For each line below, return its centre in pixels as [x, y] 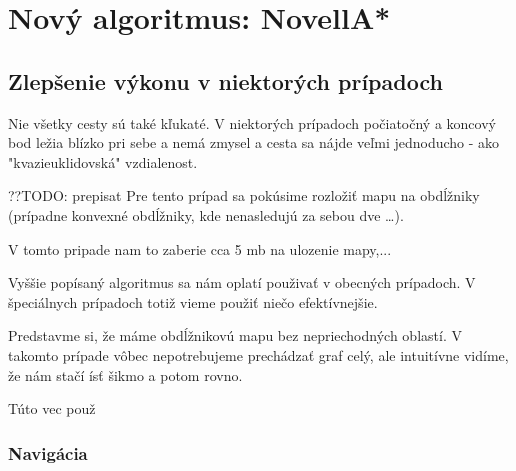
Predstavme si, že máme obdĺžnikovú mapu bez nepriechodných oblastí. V [235, 335]
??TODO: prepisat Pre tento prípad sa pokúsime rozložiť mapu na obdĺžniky [244, 195]
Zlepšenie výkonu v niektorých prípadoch [225, 80]
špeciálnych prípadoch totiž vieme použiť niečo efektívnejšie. [193, 301]
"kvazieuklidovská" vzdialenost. [103, 161]
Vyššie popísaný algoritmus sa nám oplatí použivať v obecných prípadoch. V [242, 282]
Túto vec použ [52, 408]
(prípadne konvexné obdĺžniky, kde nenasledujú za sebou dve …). [206, 214]
